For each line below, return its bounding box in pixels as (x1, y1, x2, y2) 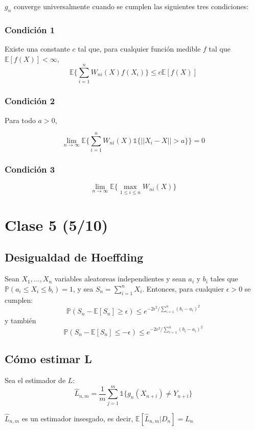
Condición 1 (5, 23, 55, 36)
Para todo (5, 114, 36, 125)
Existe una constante (5, 43, 70, 54)
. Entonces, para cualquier (142, 283, 224, 294)
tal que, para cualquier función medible (78, 43, 201, 54)
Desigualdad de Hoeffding (5, 249, 144, 265)
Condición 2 (5, 94, 55, 107)
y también (5, 315, 36, 326)
